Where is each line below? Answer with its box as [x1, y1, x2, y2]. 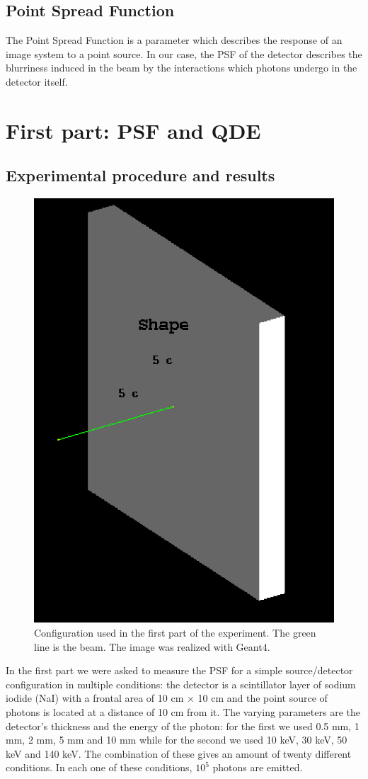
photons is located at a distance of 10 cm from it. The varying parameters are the [6, 704, 360, 719]
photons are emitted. [212, 760, 303, 775]
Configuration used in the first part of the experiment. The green [34, 625, 316, 639]
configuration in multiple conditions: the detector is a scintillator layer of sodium [6, 676, 356, 691]
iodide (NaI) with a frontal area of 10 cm [6, 690, 184, 705]
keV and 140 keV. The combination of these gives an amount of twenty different [6, 746, 352, 761]
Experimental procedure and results [6, 164, 275, 186]
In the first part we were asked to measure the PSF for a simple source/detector [6, 663, 353, 678]
